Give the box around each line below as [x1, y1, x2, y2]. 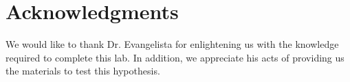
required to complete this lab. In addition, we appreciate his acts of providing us [6, 50, 344, 64]
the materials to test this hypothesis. [6, 64, 160, 78]
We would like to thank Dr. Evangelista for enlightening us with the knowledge [6, 37, 339, 51]
